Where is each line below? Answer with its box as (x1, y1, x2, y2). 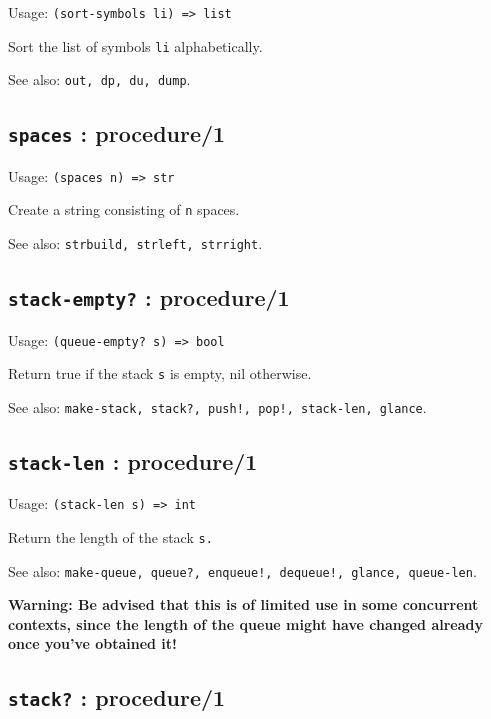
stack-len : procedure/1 (8, 445, 258, 476)
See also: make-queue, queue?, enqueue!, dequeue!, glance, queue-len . (8, 560, 477, 581)
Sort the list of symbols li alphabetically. (8, 35, 263, 56)
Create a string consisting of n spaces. (8, 199, 240, 220)
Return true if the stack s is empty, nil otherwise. (8, 363, 312, 384)
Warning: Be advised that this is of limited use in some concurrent (8, 594, 479, 615)
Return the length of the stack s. (8, 526, 213, 547)
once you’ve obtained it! (8, 633, 177, 654)
